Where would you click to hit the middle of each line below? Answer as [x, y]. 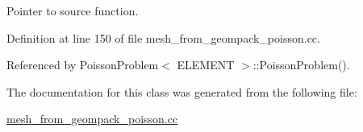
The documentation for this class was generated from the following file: [182, 91]
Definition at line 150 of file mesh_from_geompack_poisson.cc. [163, 37]
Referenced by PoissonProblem [83, 65]
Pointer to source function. [73, 10]
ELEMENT [206, 65]
